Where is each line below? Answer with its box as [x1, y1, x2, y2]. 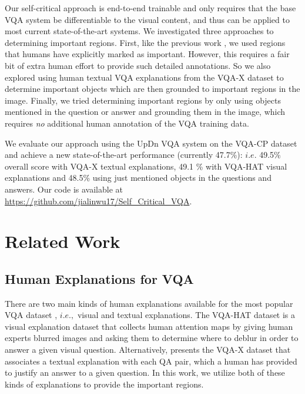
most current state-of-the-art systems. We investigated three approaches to [5, 25, 274, 37]
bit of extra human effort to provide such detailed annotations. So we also [5, 59, 271, 71]
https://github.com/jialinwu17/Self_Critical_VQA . [5, 194, 192, 207]
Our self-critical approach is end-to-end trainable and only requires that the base [5, 2, 296, 14]
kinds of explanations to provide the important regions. [5, 378, 204, 390]
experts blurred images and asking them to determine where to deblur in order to [5, 332, 299, 344]
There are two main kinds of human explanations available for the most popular [5, 297, 293, 309]
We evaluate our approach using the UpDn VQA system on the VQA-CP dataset [5, 137, 297, 149]
